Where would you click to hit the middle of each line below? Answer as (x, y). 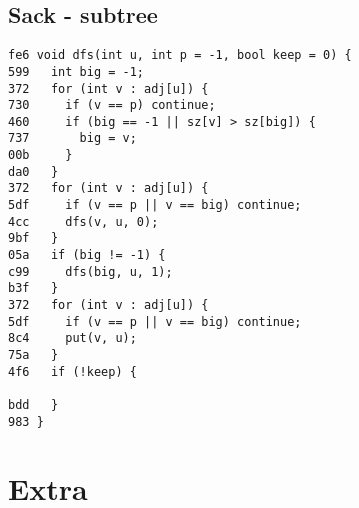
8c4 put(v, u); (72, 338)
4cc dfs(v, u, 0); (83, 221)
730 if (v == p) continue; (112, 105)
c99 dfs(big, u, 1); (90, 271)
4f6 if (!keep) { (72, 371)
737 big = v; (72, 138)
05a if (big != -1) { (87, 255)
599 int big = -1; (76, 71)
